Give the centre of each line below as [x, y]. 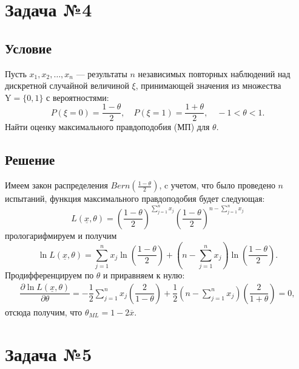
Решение [30, 160]
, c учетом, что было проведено [217, 185]
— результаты [102, 73]
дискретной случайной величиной [67, 85]
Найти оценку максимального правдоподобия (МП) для [107, 127]
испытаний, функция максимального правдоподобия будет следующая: [135, 198]
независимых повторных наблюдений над [214, 73]
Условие [28, 48]
